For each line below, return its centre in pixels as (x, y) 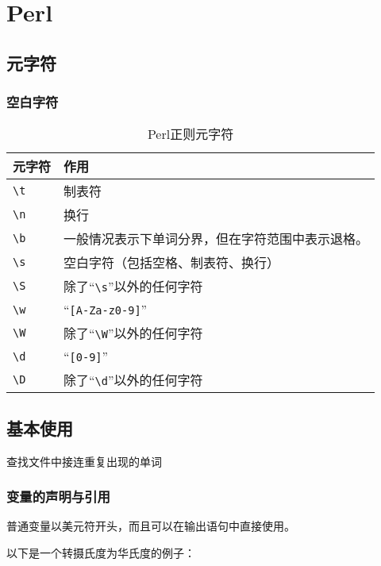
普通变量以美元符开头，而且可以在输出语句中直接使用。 (151, 526)
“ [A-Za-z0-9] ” (106, 310)
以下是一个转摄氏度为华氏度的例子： (101, 552)
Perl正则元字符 (190, 134)
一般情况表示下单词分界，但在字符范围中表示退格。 (216, 239)
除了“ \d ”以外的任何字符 (133, 380)
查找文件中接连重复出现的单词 (84, 461)
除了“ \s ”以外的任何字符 (133, 287)
